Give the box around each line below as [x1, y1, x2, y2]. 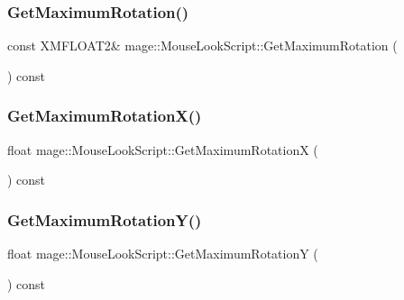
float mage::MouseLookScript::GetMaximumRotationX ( [7, 140, 318, 159]
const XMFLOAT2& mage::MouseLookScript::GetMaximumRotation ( [7, 36, 398, 55]
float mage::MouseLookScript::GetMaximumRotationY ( [7, 244, 318, 263]
